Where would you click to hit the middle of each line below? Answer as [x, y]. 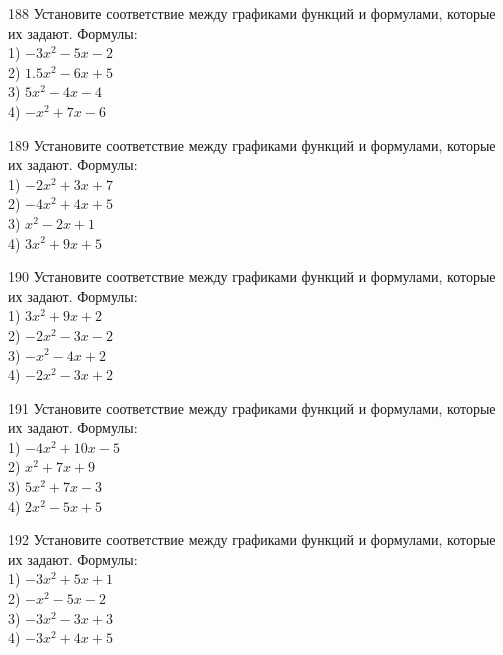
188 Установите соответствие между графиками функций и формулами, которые [252, 13]
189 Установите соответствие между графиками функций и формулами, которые [252, 144]
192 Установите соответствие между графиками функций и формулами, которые [252, 539]
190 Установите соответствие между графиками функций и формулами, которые [252, 276]
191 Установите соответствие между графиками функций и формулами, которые [252, 407]
